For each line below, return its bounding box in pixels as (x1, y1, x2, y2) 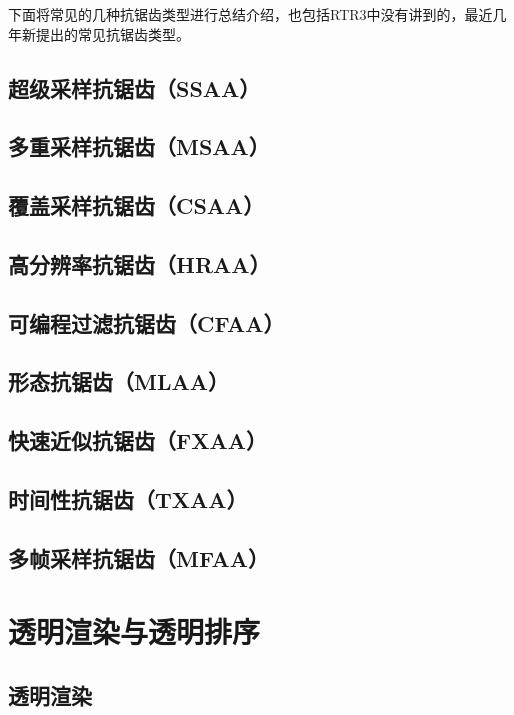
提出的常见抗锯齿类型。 (35, 23, 190, 44)
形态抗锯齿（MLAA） (8, 366, 229, 397)
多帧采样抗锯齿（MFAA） (8, 542, 269, 573)
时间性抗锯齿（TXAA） (8, 484, 248, 515)
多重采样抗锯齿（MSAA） (8, 131, 270, 162)
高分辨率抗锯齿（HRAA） (8, 248, 271, 279)
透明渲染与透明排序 (8, 611, 261, 652)
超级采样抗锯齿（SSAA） (8, 72, 261, 103)
